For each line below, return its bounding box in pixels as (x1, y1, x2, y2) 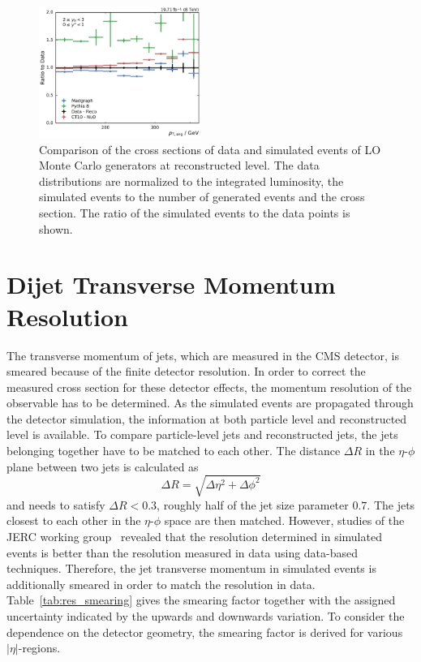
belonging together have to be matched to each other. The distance (6, 442, 341, 459)
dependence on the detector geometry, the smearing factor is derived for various (6, 623, 403, 640)
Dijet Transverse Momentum (6, 268, 336, 301)
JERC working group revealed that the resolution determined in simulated (6, 528, 382, 544)
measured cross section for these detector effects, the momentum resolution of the (6, 378, 412, 395)
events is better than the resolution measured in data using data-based (6, 544, 359, 561)
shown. (39, 220, 73, 237)
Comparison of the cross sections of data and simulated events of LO (39, 140, 381, 157)
